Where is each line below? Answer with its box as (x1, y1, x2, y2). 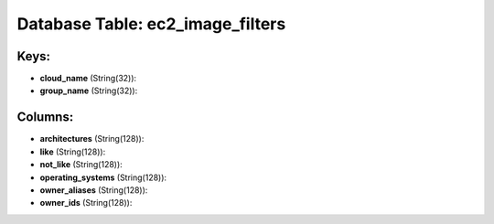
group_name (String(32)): (39, 85, 138, 96)
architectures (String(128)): (39, 133, 145, 144)
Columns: (16, 110, 74, 125)
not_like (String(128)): (39, 159, 123, 170)
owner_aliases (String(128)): (39, 184, 148, 196)
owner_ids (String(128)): (39, 197, 133, 208)
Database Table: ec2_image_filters (16, 14, 286, 34)
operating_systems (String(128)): (39, 172, 167, 183)
